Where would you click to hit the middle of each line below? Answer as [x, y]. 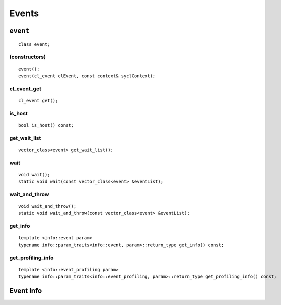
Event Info [26, 291]
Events [24, 13]
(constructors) [28, 57]
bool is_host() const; [46, 125]
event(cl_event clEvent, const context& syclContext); [87, 76]
